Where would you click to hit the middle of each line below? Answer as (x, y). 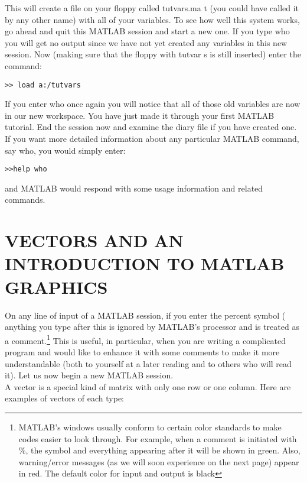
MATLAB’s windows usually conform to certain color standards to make (150, 427)
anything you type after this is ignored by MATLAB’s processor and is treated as (152, 327)
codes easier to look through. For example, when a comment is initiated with (158, 438)
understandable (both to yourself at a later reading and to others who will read (148, 363)
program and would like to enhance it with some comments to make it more (142, 351)
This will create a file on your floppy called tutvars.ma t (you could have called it (152, 8)
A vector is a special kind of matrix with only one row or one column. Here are (148, 386)
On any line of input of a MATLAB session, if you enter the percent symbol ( (145, 315)
